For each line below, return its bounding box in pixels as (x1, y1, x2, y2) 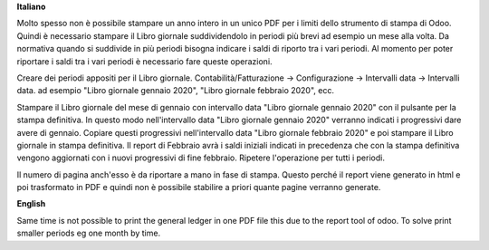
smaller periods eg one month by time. (16, 227, 161, 239)
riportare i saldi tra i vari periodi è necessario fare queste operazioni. (16, 55, 273, 67)
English (16, 198, 46, 209)
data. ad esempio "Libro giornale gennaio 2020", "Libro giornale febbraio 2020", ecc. (16, 85, 335, 96)
